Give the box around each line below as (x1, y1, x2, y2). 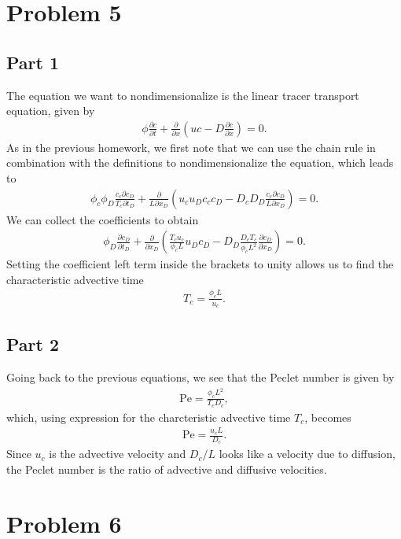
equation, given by (6, 102, 95, 119)
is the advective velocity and (49, 445, 186, 462)
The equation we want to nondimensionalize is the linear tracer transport (6, 87, 359, 103)
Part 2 (6, 332, 60, 356)
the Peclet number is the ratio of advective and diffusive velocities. (6, 461, 327, 478)
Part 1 (6, 50, 60, 74)
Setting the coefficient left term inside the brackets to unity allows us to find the (6, 256, 394, 272)
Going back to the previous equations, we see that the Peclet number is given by (6, 369, 395, 386)
